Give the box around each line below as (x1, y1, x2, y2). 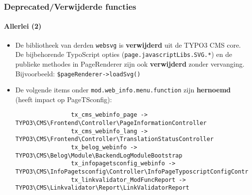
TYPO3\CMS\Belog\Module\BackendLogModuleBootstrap (15, 152, 183, 159)
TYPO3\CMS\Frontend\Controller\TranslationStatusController (15, 136, 214, 143)
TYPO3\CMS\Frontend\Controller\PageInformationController (15, 120, 207, 127)
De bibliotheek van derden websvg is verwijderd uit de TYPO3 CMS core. (15, 39, 241, 50)
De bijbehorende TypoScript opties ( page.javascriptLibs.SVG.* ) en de (15, 49, 232, 59)
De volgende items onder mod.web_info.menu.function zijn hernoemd (15, 85, 231, 95)
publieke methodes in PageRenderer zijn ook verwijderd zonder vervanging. (15, 58, 245, 69)
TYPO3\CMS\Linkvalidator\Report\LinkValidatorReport (15, 184, 189, 192)
